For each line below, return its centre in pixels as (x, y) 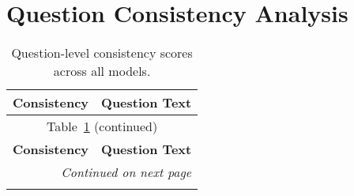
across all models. (102, 71)
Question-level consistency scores (102, 53)
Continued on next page (126, 172)
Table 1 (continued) (102, 126)
